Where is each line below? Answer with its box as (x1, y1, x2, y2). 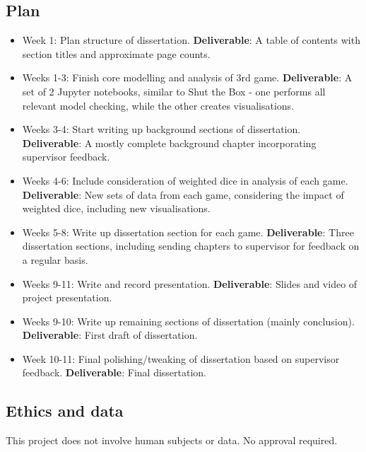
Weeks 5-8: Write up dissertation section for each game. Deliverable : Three (22, 224, 354, 239)
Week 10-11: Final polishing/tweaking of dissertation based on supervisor (22, 351, 340, 366)
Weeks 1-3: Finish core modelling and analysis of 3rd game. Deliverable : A (22, 70, 353, 85)
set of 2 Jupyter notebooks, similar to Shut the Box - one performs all (22, 83, 326, 98)
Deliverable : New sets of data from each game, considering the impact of (22, 187, 344, 202)
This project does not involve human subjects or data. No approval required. (6, 433, 338, 448)
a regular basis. (22, 252, 88, 267)
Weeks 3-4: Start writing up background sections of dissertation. (22, 122, 301, 137)
